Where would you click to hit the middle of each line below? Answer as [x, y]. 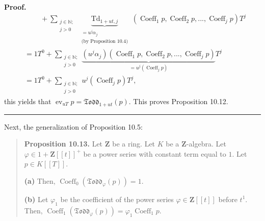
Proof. [15, 7]
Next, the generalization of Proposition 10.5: [73, 126]
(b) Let [36, 199]
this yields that [28, 101]
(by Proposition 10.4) [105, 41]
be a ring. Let [134, 144]
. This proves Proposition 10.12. [178, 101]
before [228, 199]
